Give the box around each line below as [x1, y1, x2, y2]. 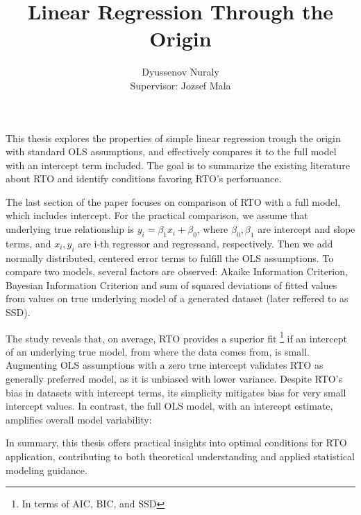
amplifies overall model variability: [6, 412, 152, 426]
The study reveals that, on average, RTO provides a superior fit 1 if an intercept [6, 329, 347, 345]
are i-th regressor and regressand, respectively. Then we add [78, 236, 333, 250]
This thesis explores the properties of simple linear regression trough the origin [6, 130, 341, 145]
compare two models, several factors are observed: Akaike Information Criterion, [6, 264, 348, 279]
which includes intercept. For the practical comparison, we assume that [6, 208, 308, 222]
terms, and [6, 236, 51, 250]
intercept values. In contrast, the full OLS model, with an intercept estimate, [6, 399, 333, 413]
